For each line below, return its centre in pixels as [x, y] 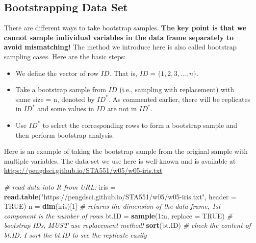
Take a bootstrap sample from [61, 89]
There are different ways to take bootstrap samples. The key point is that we [125, 28]
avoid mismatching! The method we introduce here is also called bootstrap [120, 47]
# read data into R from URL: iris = [60, 186]
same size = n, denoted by [55, 99]
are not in [122, 109]
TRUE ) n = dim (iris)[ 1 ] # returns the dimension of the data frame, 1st [112, 206]
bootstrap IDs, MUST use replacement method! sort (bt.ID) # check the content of [128, 225]
